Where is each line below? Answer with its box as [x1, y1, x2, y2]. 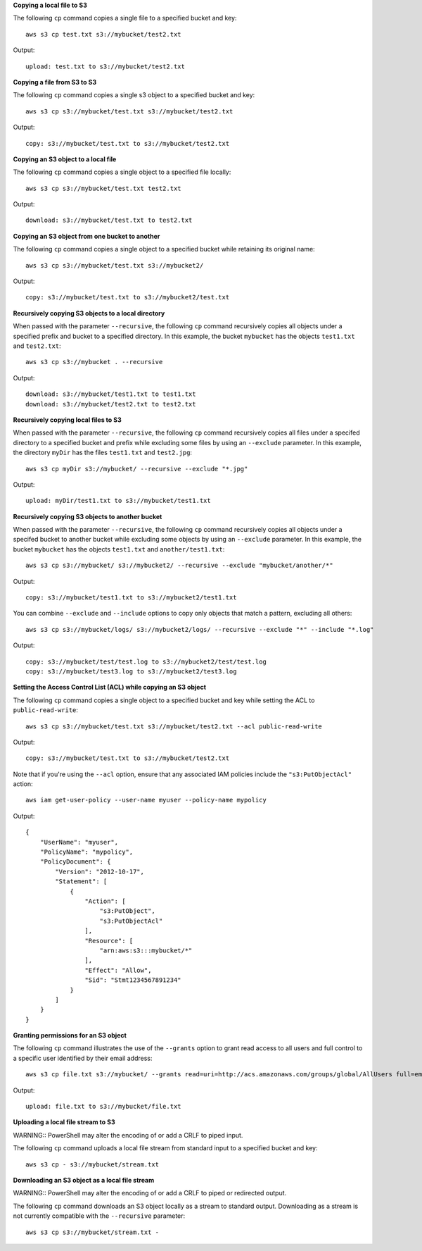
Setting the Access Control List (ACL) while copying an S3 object [13, 683, 207, 692]
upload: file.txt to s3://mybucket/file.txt [25, 1102, 182, 1111]
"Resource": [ [84, 937, 134, 945]
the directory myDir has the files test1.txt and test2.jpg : [13, 448, 193, 457]
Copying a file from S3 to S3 [13, 77, 97, 86]
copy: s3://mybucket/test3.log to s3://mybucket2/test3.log [25, 667, 237, 676]
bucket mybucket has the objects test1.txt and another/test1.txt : [13, 544, 225, 553]
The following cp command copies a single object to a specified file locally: [13, 168, 231, 176]
